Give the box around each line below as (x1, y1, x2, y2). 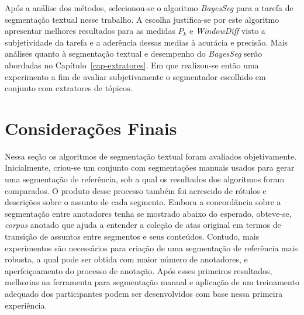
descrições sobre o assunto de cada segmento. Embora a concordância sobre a (5, 196, 281, 208)
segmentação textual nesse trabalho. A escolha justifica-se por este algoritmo (5, 13, 279, 25)
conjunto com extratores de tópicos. (5, 82, 133, 94)
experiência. (5, 299, 47, 311)
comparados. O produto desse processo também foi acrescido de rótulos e (5, 184, 267, 196)
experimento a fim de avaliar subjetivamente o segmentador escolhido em (5, 70, 266, 82)
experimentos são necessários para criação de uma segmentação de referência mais (5, 241, 298, 254)
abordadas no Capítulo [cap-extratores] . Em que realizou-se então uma (5, 58, 259, 71)
